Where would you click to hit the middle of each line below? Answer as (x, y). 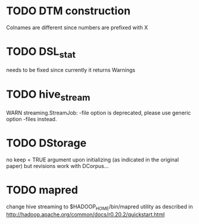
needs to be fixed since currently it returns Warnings (71, 70)
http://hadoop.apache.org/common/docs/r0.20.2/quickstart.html (85, 214)
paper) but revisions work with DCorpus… (57, 166)
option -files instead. (32, 119)
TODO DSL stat (41, 52)
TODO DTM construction (69, 11)
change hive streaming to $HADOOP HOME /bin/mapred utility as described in (99, 207)
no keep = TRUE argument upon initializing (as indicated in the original (93, 160)
